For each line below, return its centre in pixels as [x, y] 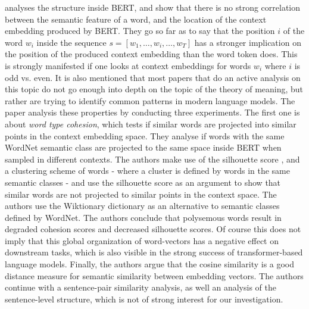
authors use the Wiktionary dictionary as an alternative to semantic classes [142, 206]
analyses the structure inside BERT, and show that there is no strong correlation [153, 7]
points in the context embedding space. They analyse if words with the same [145, 135]
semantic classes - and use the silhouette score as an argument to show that [143, 182]
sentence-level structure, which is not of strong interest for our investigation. [144, 299]
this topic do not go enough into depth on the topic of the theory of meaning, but [154, 89]
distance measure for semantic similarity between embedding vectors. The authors [154, 275]
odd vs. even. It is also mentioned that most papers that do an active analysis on [153, 77]
